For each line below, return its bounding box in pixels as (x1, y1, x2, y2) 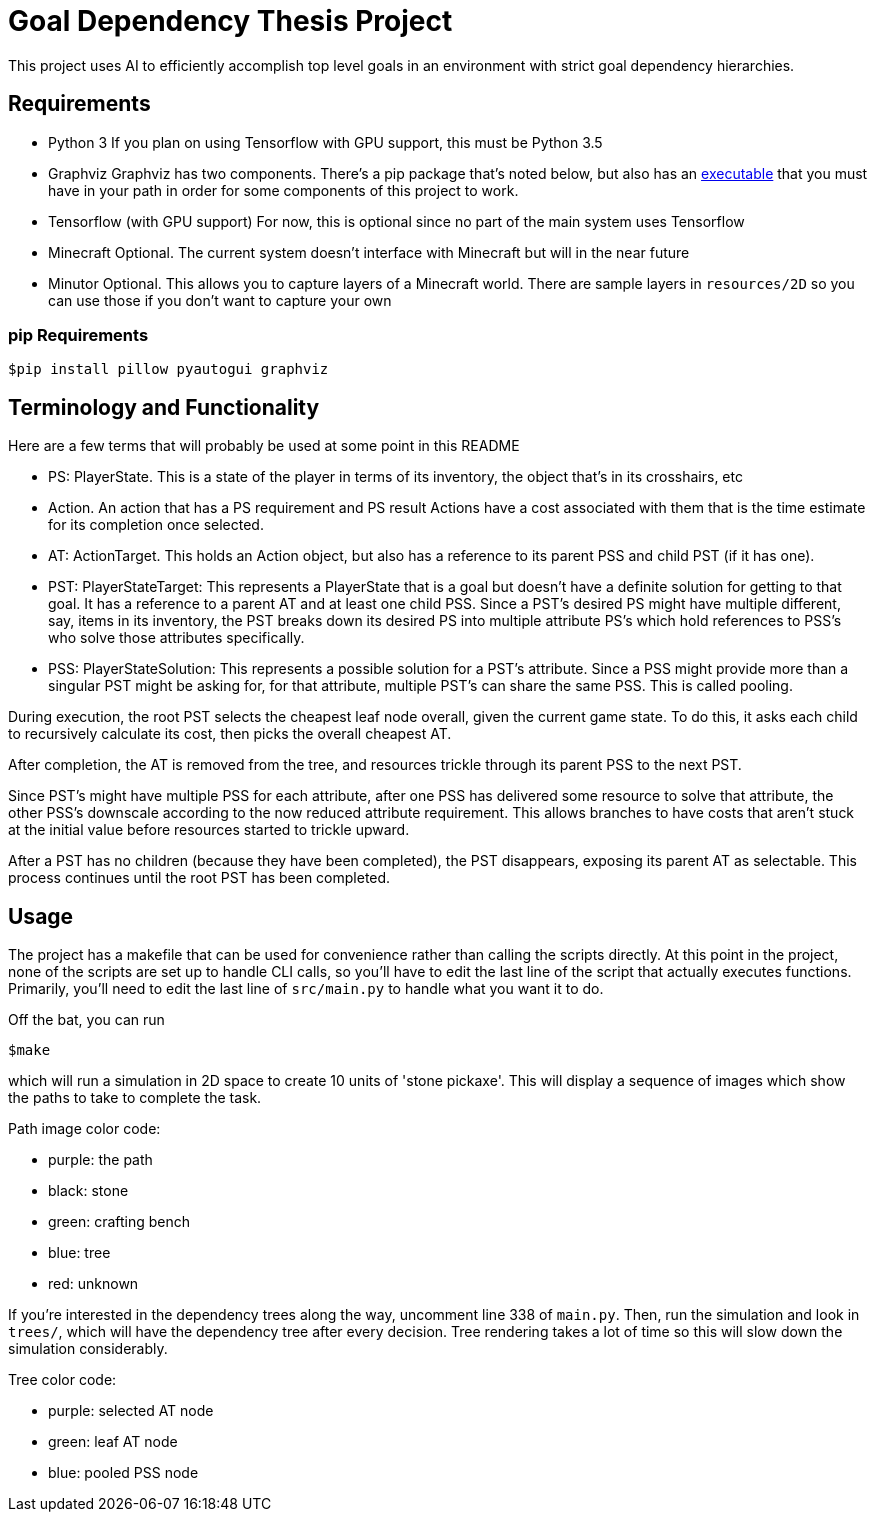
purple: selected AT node (48, 1402, 214, 1420)
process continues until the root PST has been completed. (8, 869, 391, 887)
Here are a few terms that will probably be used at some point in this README (8, 437, 520, 455)
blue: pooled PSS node (48, 1464, 199, 1482)
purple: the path (48, 1151, 153, 1169)
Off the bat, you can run (8, 1011, 165, 1029)
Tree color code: (8, 1371, 117, 1389)
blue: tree (48, 1244, 111, 1262)
